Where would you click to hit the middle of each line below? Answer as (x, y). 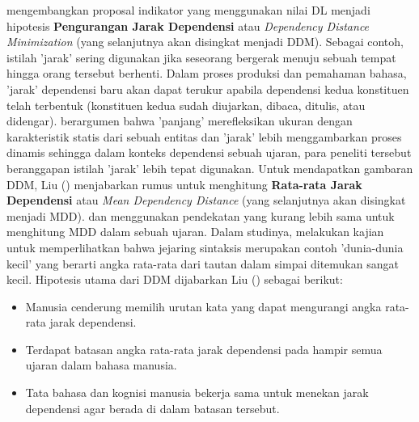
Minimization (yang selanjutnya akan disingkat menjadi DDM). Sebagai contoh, (205, 42)
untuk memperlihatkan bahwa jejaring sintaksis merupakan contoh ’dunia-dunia (205, 247)
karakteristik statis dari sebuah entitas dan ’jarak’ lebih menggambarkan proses (204, 136)
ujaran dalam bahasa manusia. (101, 365)
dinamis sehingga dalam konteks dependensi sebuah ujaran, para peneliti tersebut (209, 152)
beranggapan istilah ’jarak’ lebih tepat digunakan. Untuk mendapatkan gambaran (210, 168)
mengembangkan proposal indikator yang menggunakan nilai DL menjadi (188, 10)
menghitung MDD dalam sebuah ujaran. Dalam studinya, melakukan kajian (195, 232)
